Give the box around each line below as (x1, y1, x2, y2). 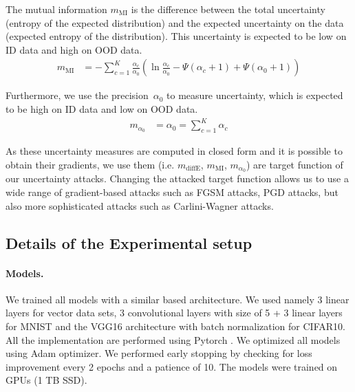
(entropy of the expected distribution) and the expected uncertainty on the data (6, 15, 344, 30)
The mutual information (6, 2, 107, 16)
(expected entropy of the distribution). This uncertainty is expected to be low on (6, 29, 347, 43)
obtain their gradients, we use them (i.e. (6, 157, 175, 171)
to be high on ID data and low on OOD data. (6, 102, 198, 116)
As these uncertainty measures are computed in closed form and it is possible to (6, 143, 343, 157)
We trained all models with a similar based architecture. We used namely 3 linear (6, 292, 349, 306)
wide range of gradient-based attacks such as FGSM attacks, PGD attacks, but (6, 184, 338, 199)
